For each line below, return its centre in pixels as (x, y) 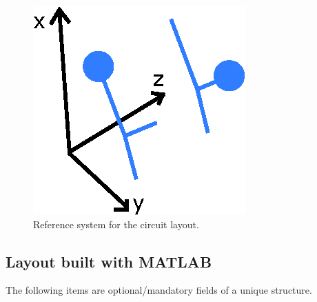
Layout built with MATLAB (109, 261)
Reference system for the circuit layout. (116, 224)
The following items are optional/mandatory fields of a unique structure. (159, 290)
